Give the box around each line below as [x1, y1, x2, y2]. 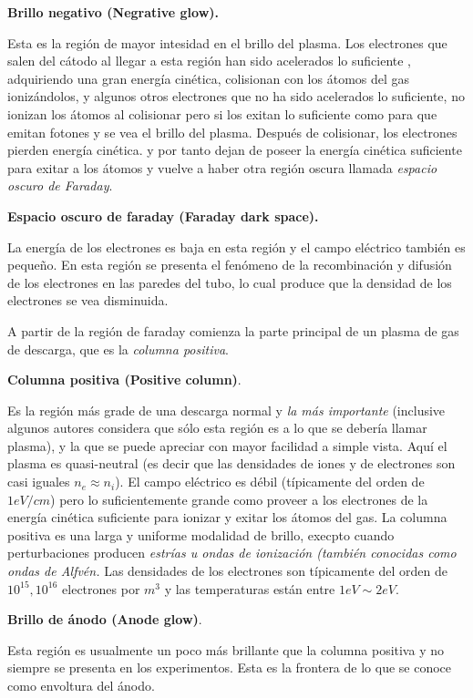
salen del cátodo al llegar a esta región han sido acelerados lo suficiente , [7, 51, 412, 70]
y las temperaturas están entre [164, 579, 335, 598]
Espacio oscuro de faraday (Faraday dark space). [7, 206, 319, 225]
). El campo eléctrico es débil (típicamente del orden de [115, 472, 425, 491]
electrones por [62, 579, 140, 598]
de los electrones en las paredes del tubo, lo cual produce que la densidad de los [7, 272, 452, 292]
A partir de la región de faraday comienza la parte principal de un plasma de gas [7, 321, 459, 340]
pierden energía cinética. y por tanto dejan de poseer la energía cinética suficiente [7, 140, 462, 159]
